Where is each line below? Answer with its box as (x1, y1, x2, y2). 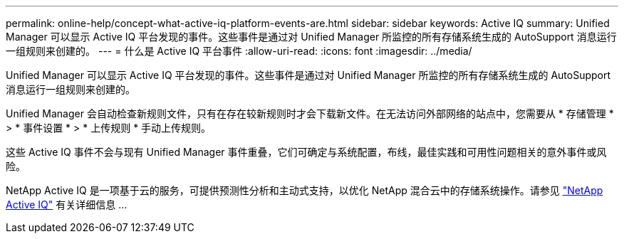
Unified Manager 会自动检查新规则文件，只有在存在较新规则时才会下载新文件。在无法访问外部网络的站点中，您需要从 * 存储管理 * (6, 107, 614, 119)
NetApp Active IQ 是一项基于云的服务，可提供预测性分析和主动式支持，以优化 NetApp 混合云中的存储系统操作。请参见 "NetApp (6, 184, 603, 196)
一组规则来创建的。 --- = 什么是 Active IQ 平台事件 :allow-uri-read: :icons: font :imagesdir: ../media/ (6, 45, 472, 57)
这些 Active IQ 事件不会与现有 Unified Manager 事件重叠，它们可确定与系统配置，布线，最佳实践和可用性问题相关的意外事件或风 (6, 146, 607, 158)
